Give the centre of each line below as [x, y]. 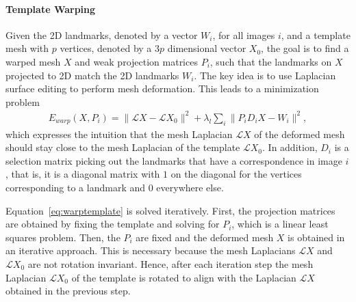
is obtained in [316, 237]
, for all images [244, 35]
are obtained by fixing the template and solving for [113, 224]
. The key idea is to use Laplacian [265, 75]
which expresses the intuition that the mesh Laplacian [119, 134]
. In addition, [290, 147]
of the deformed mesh [300, 134]
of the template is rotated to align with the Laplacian [184, 277]
